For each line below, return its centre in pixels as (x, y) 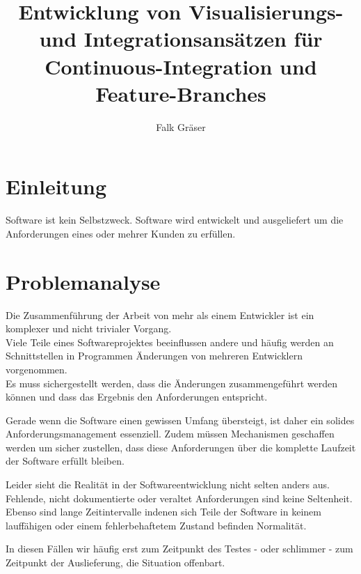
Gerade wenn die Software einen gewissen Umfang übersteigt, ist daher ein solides (180, 420)
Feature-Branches (181, 93)
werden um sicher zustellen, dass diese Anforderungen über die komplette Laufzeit (181, 447)
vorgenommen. (37, 369)
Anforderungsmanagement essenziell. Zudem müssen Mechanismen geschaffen (170, 434)
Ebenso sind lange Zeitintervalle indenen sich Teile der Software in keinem (163, 512)
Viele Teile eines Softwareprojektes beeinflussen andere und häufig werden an (170, 342)
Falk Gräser (181, 126)
